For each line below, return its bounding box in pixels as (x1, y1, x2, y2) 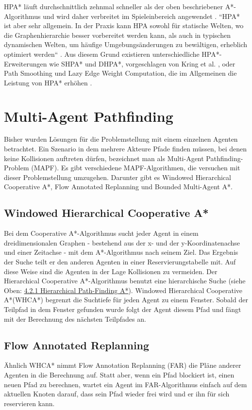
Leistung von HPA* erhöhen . (4, 77, 92, 87)
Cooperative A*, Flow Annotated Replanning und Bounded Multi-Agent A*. (4, 181, 233, 192)
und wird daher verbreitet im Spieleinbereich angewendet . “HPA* (43, 11, 240, 21)
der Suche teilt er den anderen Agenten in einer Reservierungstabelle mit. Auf (4, 257, 236, 267)
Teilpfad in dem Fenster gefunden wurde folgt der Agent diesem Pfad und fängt (4, 304, 241, 314)
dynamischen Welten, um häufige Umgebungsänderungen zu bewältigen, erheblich (4, 39, 248, 49)
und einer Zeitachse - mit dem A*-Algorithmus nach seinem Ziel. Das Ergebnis (4, 247, 238, 257)
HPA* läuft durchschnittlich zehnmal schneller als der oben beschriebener (4, 1, 223, 11)
